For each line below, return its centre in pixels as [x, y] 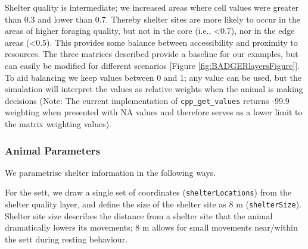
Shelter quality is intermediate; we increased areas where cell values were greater [152, 7]
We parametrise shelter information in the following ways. [111, 172]
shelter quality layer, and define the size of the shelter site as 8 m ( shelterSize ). [153, 204]
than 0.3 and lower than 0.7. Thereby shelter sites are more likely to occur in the [153, 19]
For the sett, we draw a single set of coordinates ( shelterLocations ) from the [148, 192]
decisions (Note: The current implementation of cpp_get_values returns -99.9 [147, 100]
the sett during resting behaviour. [66, 239]
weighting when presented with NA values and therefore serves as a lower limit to [154, 112]
